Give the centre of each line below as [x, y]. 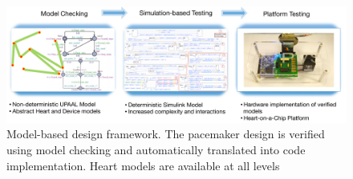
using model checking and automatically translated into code [156, 149]
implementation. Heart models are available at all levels [143, 165]
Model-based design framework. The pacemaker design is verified [166, 134]
